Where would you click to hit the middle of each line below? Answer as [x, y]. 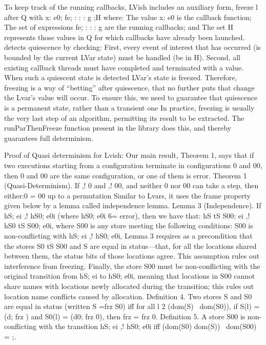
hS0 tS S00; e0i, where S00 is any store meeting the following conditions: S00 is [129, 225]
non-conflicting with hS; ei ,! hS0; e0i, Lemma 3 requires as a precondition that [128, 236]
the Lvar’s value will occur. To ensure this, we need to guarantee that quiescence [131, 97]
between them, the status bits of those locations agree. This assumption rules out [132, 256]
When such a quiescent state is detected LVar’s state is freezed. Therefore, [121, 77]
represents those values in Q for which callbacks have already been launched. [125, 37]
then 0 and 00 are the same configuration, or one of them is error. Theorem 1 [126, 175]
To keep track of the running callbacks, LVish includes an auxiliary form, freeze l [131, 7]
